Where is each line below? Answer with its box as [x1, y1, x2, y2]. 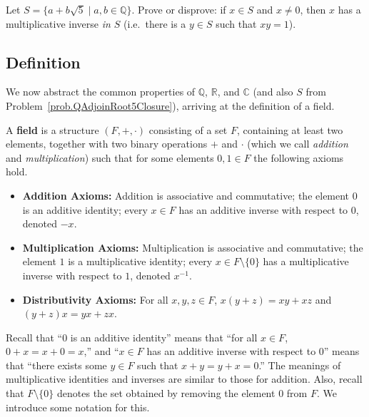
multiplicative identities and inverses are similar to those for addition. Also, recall [6, 371, 363, 386]
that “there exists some [6, 357, 107, 372]
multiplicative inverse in [6, 16, 111, 31]
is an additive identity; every [22, 202, 148, 217]
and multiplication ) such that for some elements [6, 150, 214, 165]
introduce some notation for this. [6, 399, 150, 414]
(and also [253, 84, 293, 99]
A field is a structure [6, 122, 99, 137]
